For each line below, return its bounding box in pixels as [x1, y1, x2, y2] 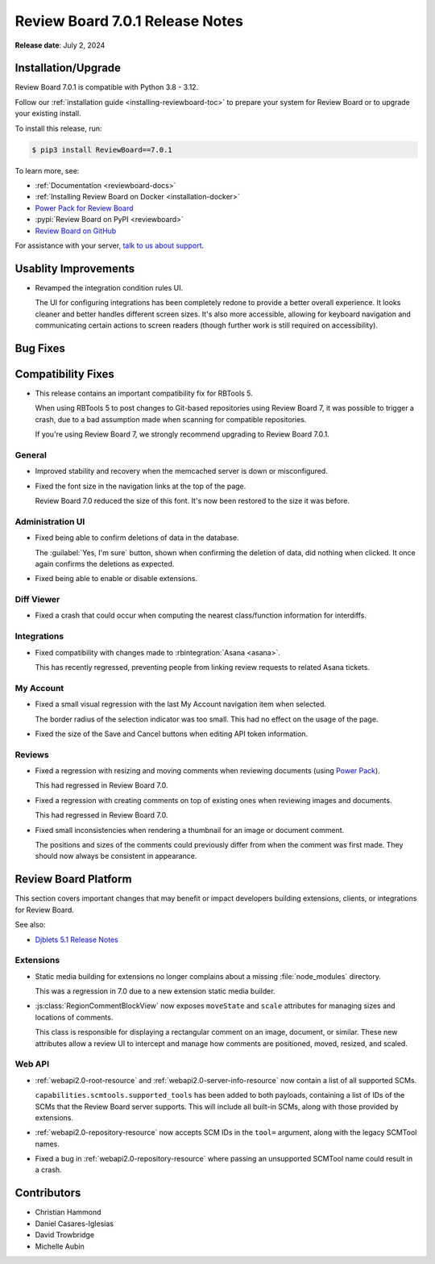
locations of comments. [35, 1012, 114, 1022]
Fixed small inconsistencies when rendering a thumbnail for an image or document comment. [35, 825, 345, 835]
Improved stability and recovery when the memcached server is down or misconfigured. [35, 467, 328, 476]
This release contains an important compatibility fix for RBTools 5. [35, 388, 253, 398]
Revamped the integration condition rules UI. [35, 283, 184, 292]
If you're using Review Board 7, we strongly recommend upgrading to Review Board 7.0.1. [35, 429, 330, 439]
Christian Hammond [35, 1207, 101, 1217]
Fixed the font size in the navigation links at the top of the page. [35, 481, 246, 491]
